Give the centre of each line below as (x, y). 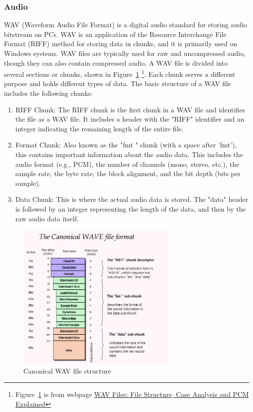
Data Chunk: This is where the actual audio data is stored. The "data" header (132, 199)
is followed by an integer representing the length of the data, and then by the (130, 208)
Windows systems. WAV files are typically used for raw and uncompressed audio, (125, 53)
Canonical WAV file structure (67, 370)
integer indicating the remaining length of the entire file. (99, 128)
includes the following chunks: (48, 93)
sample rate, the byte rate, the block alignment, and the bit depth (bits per (128, 173)
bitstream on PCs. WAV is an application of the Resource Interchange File (115, 34)
